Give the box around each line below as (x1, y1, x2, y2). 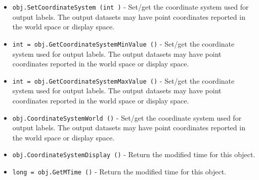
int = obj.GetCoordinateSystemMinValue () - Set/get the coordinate (12, 38, 235, 49)
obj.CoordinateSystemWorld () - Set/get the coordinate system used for (12, 112, 242, 123)
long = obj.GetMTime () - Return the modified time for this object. (12, 166, 227, 177)
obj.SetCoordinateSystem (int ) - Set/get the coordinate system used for (12, 2, 249, 12)
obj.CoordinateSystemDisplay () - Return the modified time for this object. (12, 149, 255, 160)
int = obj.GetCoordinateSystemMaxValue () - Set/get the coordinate (12, 75, 235, 86)
